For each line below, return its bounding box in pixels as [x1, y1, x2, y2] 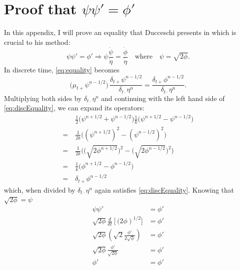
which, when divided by [4, 184, 75, 195]
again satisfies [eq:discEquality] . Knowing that [95, 184, 234, 195]
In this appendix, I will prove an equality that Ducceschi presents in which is [4, 27, 237, 37]
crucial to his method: [4, 36, 70, 47]
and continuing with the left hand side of [101, 93, 225, 103]
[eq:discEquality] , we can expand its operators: [4, 102, 144, 113]
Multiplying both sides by [4, 93, 82, 103]
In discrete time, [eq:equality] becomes [4, 64, 120, 74]
